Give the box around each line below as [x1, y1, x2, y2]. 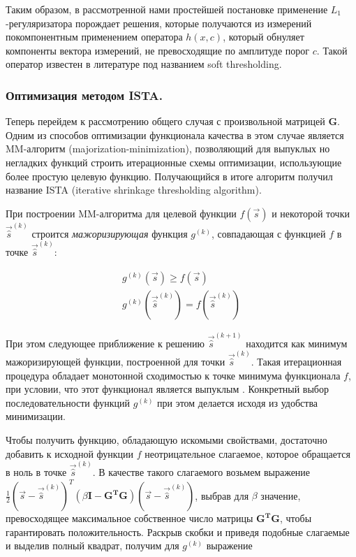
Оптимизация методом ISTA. [6, 86, 163, 103]
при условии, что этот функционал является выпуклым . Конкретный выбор [6, 382, 329, 396]
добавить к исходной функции [6, 446, 134, 461]
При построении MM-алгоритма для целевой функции [6, 205, 237, 220]
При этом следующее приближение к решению [6, 335, 205, 350]
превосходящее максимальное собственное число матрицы [6, 511, 253, 526]
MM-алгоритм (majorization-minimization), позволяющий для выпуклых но [6, 141, 330, 156]
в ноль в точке [6, 465, 67, 479]
